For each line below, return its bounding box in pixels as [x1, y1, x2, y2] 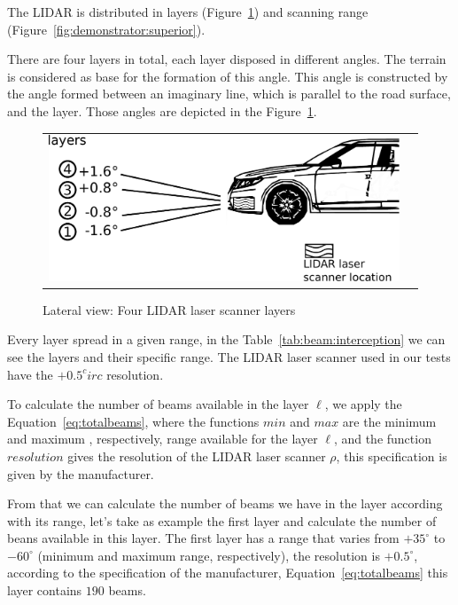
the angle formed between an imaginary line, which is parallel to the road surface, [7, 84, 451, 103]
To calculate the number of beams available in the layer [7, 395, 309, 413]
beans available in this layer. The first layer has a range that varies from [7, 529, 400, 547]
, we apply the [324, 395, 402, 413]
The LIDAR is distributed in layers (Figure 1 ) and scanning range [7, 3, 369, 20]
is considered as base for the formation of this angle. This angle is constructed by [7, 67, 448, 85]
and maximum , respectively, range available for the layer [7, 429, 318, 448]
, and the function [333, 429, 431, 448]
